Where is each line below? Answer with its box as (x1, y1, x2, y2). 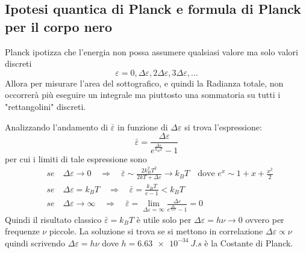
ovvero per (245, 213, 284, 225)
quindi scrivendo (5, 236, 66, 249)
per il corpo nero (5, 17, 113, 35)
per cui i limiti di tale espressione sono (5, 152, 147, 165)
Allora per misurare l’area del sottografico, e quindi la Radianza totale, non (5, 76, 284, 89)
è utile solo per (136, 213, 192, 225)
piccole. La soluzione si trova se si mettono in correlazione (49, 225, 263, 237)
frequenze (5, 225, 40, 237)
